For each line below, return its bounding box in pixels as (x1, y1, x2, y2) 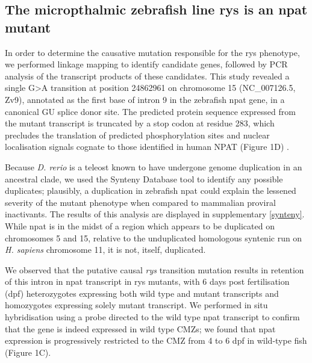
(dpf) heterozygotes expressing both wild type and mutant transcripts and (5, 287, 279, 299)
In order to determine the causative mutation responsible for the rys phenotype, (5, 46, 300, 58)
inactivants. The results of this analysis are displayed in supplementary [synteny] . (5, 208, 305, 220)
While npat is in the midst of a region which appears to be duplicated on (5, 219, 275, 232)
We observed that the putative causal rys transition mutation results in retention (5, 263, 304, 276)
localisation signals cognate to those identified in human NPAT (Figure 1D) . (5, 140, 289, 153)
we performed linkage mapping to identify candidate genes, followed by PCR (5, 58, 288, 70)
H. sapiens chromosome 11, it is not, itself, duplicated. (5, 243, 206, 256)
